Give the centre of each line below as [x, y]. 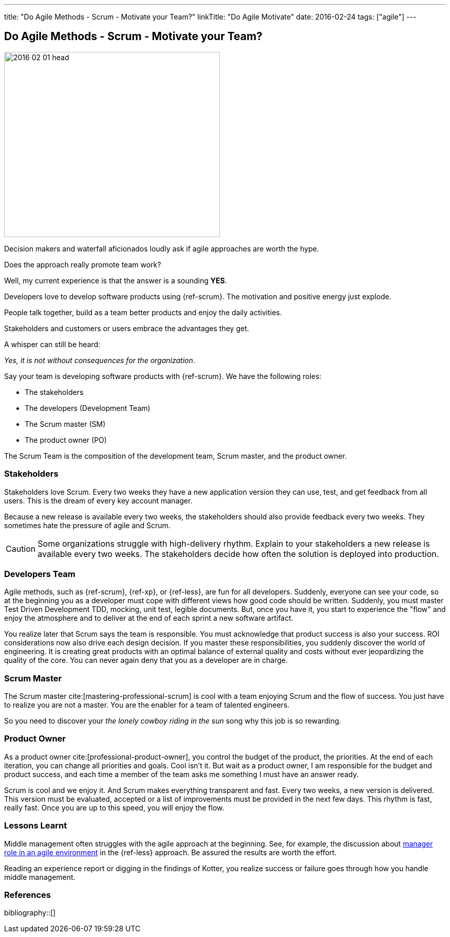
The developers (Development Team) [88, 408]
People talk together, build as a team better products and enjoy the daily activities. [143, 312]
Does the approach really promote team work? [83, 264]
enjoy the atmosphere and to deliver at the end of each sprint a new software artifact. [149, 618]
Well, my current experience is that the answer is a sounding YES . [116, 280]
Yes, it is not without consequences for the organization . [100, 360]
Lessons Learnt [36, 826]
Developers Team [40, 574]
